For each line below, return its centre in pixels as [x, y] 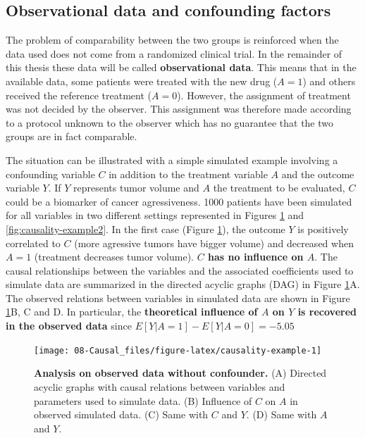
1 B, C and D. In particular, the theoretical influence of [132, 312]
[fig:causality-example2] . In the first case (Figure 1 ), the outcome [146, 229]
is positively [323, 229]
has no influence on [256, 257]
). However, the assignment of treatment [264, 95]
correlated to [33, 243]
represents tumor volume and [136, 188]
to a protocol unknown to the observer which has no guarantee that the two [170, 122]
